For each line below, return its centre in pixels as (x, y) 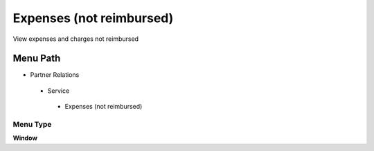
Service (59, 91)
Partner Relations (55, 75)
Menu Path (37, 59)
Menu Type (32, 124)
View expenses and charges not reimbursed (75, 39)
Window (25, 138)
